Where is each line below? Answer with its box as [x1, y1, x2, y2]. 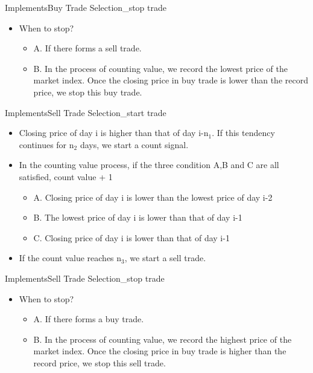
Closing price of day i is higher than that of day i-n [19, 126, 209, 139]
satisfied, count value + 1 [19, 170, 113, 183]
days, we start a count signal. [80, 138, 189, 151]
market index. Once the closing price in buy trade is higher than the [33, 345, 286, 357]
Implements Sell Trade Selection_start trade [5, 106, 166, 118]
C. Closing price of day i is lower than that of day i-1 [33, 231, 230, 244]
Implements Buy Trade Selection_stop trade [5, 1, 166, 13]
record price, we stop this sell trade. [33, 356, 166, 369]
